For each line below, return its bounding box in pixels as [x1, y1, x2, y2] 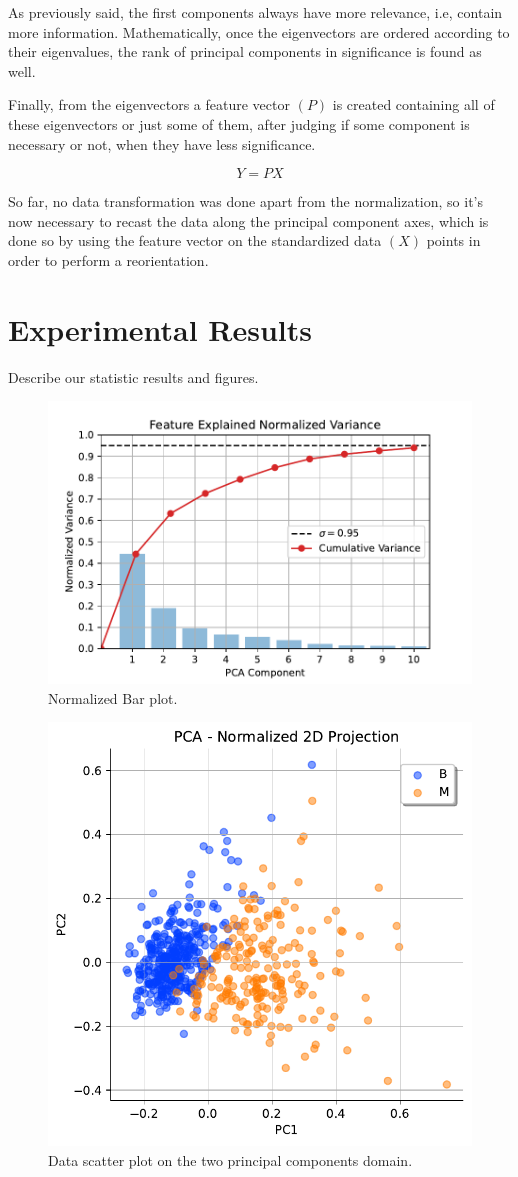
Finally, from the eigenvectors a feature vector [8, 94, 290, 115]
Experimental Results [8, 308, 312, 349]
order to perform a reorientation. [8, 249, 209, 270]
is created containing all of [332, 94, 495, 115]
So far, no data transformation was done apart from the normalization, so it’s [8, 191, 484, 212]
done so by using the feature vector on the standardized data [8, 230, 382, 251]
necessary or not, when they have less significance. [8, 133, 316, 154]
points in [426, 230, 481, 251]
